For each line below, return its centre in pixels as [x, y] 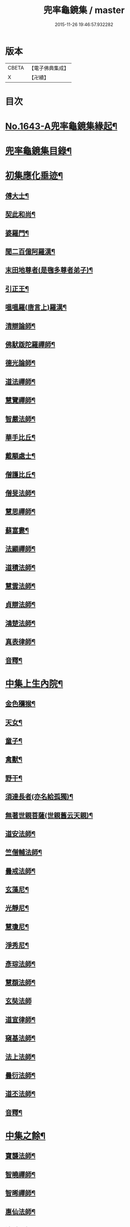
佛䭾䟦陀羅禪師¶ [30, 344]
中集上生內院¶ [34, 684]
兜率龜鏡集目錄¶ [38, 151]
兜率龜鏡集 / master [84, 10]
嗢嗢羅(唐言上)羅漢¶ [36, 308]
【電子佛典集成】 [49, 68]
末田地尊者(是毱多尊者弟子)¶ [49, 270]
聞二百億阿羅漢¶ [30, 252]
